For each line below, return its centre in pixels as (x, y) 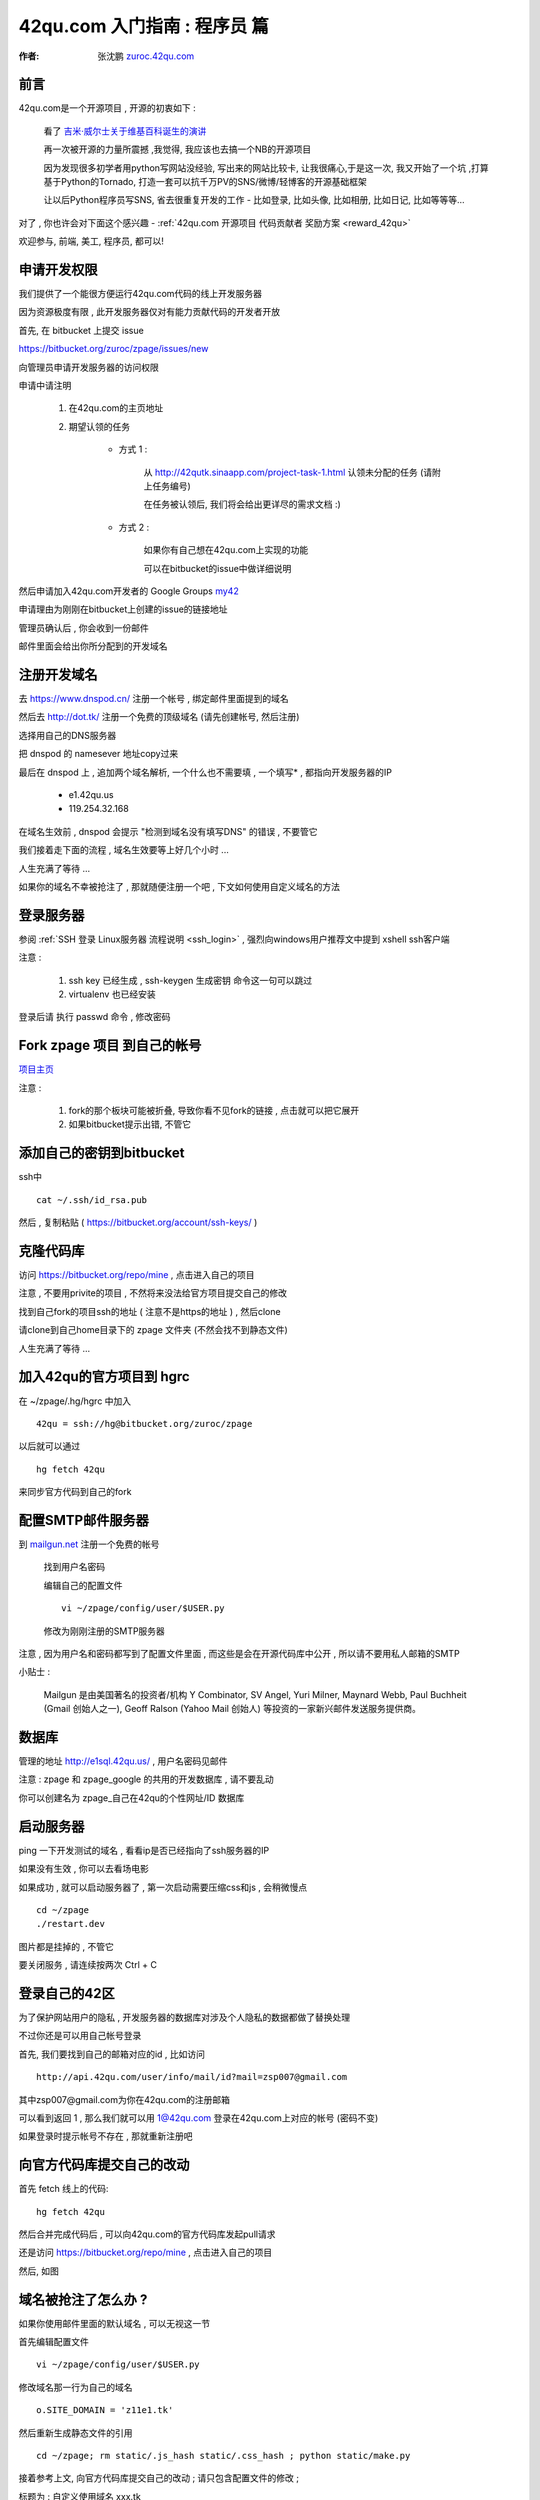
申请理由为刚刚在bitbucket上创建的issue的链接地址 (123, 609)
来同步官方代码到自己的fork (75, 1492)
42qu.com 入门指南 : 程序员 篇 (144, 26)
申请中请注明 (45, 386)
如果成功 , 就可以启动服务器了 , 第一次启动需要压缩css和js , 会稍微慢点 (163, 1887)
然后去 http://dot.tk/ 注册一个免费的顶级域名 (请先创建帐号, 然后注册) (159, 717)
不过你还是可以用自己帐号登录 (80, 2036)
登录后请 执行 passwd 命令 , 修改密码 (94, 1017)
